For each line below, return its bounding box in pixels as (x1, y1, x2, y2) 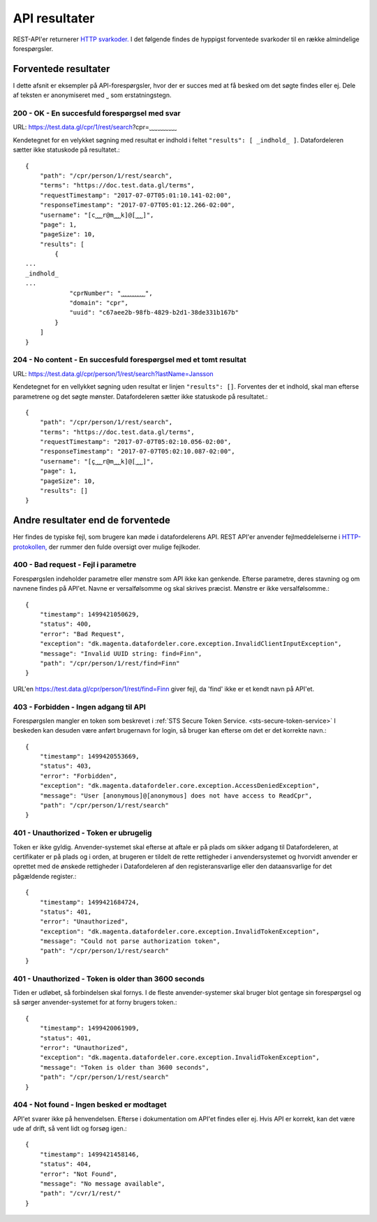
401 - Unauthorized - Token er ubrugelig (13, 828, 152, 838)
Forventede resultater (13, 63, 110, 75)
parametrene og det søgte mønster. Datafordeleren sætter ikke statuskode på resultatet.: (13, 392, 268, 401)
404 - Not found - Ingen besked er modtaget (13, 1100, 167, 1109)
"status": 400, (39, 620, 92, 628)
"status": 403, (39, 762, 92, 770)
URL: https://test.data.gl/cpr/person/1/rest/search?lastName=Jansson (13, 369, 214, 378)
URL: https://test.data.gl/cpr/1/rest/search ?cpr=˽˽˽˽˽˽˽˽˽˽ (13, 123, 177, 131)
